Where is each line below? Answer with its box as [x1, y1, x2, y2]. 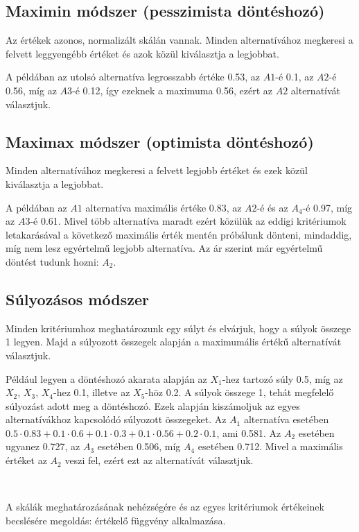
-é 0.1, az [275, 69, 314, 84]
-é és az [256, 200, 288, 214]
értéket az [6, 453, 47, 467]
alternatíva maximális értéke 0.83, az [85, 200, 242, 214]
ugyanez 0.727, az [6, 439, 80, 454]
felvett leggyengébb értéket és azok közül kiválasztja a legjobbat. [6, 46, 279, 60]
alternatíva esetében [243, 412, 329, 427]
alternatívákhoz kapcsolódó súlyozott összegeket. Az [6, 412, 227, 427]
